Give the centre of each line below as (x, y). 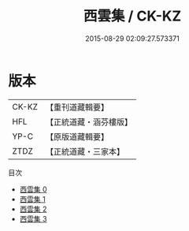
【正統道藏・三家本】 (85, 151)
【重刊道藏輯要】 (77, 107)
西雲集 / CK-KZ (132, 16)
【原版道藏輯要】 (77, 136)
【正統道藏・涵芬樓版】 (89, 121)
